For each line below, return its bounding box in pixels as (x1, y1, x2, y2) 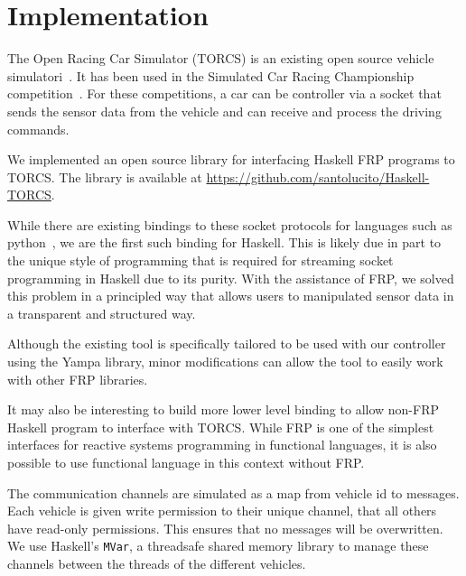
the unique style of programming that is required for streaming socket (7, 251, 394, 270)
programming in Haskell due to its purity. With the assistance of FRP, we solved (7, 268, 454, 287)
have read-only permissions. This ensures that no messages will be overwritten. (7, 518, 443, 537)
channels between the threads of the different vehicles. (7, 554, 306, 573)
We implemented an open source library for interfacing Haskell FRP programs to (7, 150, 455, 169)
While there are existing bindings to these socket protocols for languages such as (7, 215, 452, 234)
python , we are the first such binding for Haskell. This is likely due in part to (7, 233, 442, 252)
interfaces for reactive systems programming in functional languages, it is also (7, 435, 437, 454)
